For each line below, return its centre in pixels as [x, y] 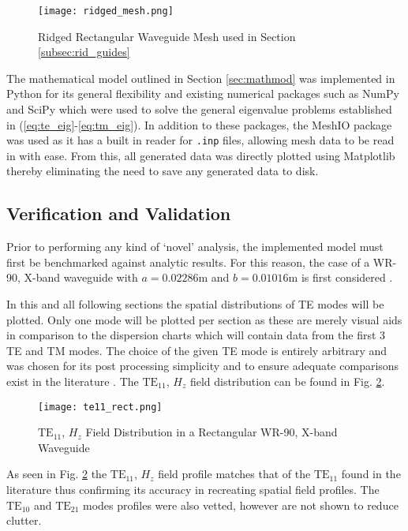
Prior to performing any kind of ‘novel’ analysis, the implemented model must [195, 247]
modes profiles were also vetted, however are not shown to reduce [241, 505]
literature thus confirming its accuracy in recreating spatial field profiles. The [193, 490]
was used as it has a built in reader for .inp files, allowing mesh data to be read [200, 140]
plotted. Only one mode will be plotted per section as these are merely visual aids [204, 319]
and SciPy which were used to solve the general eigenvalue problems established [199, 109]
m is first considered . [341, 277]
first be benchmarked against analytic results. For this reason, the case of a [188, 262]
